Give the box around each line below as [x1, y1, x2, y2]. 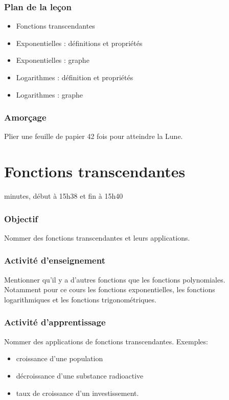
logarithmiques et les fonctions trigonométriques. [4, 294, 156, 304]
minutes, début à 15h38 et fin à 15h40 [4, 191, 123, 201]
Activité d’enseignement [4, 254, 105, 267]
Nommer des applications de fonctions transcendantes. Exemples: [4, 336, 208, 346]
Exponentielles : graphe [16, 55, 89, 65]
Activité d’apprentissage [4, 316, 106, 328]
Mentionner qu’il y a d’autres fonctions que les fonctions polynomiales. [4, 274, 225, 285]
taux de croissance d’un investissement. [16, 387, 139, 398]
